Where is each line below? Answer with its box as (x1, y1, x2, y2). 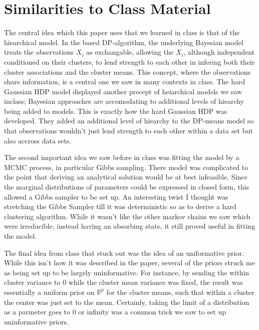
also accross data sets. (4, 135, 72, 145)
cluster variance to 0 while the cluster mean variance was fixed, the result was (4, 277, 243, 287)
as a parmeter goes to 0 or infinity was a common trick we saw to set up (4, 306, 226, 317)
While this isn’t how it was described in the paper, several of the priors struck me (4, 257, 255, 268)
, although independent (183, 47, 255, 57)
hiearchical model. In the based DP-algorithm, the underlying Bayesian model (4, 37, 243, 47)
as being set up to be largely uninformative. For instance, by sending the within (4, 267, 249, 277)
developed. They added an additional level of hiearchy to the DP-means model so (4, 115, 254, 126)
